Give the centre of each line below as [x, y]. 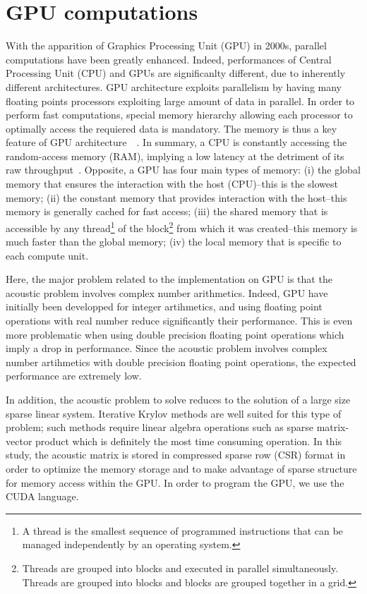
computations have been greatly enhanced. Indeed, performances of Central [169, 59]
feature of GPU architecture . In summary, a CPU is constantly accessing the [176, 142]
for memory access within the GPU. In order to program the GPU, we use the [175, 482]
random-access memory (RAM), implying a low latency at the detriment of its [175, 156]
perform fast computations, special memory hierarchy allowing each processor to [179, 115]
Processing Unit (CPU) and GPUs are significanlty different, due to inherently [176, 73]
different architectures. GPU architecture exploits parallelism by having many [174, 86]
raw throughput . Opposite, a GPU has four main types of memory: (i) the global [183, 170]
